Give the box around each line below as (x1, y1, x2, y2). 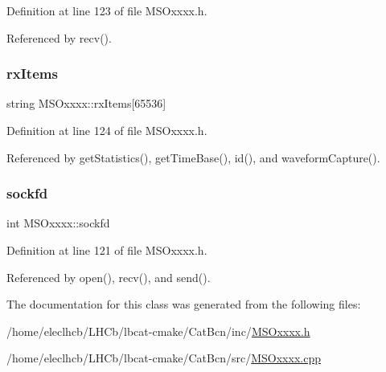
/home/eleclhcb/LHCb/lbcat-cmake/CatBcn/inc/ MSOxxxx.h (6, 322, 310, 339)
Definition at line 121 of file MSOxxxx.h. (6, 242, 207, 258)
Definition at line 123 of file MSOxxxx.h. (6, 2, 207, 18)
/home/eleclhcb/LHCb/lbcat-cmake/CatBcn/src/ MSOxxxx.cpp (6, 350, 321, 366)
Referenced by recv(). (6, 29, 112, 46)
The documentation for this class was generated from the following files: (6, 296, 361, 313)
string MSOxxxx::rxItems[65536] (6, 95, 166, 112)
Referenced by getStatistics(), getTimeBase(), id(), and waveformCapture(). (6, 149, 380, 166)
